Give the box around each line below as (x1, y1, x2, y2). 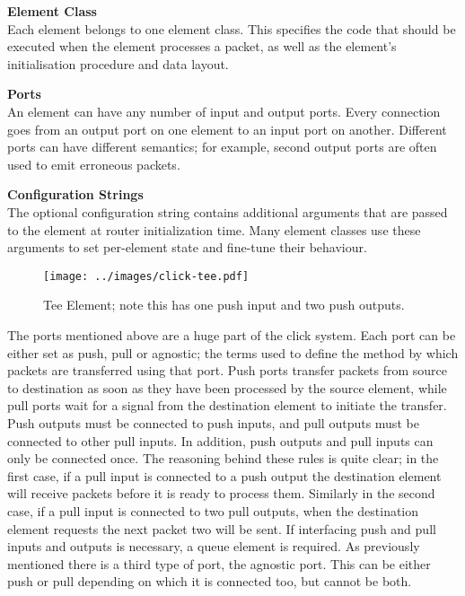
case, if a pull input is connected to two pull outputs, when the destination (7, 501, 419, 520)
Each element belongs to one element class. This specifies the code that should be (7, 19, 456, 38)
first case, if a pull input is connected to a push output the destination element (7, 466, 442, 485)
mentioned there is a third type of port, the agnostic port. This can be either (7, 554, 431, 573)
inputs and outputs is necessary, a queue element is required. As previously (7, 537, 420, 556)
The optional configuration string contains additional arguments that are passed (7, 202, 448, 221)
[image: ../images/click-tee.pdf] (43, 269, 250, 283)
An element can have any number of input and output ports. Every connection (7, 101, 441, 120)
